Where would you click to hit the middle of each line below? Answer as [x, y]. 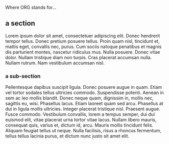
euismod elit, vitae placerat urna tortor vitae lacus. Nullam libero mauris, [81, 120]
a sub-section [23, 76]
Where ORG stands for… [31, 7]
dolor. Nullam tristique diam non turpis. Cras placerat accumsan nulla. [79, 57]
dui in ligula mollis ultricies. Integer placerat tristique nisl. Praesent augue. [83, 109]
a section [20, 23]
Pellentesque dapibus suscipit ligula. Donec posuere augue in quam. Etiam [84, 87]
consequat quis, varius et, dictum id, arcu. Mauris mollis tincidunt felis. [79, 125]
